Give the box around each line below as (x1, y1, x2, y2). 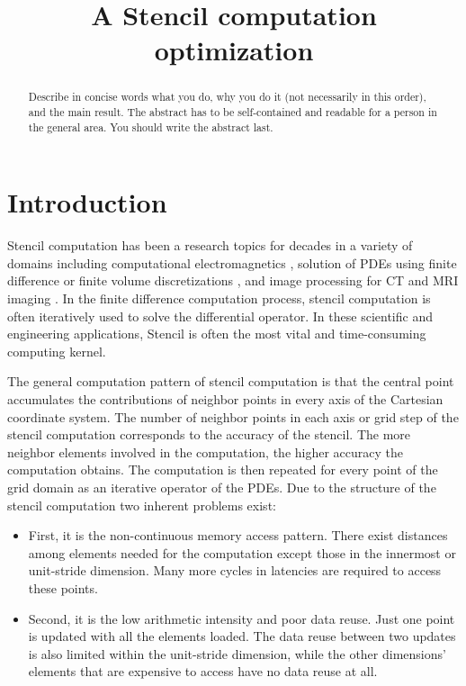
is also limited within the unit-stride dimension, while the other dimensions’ (28, 644, 446, 663)
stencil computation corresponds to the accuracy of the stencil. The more (7, 425, 411, 444)
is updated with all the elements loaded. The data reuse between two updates (28, 627, 456, 645)
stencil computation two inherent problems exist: (7, 495, 276, 514)
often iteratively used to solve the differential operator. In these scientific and (7, 306, 433, 325)
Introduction (7, 184, 167, 221)
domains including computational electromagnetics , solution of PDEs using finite (7, 253, 457, 272)
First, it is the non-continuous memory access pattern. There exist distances (28, 526, 448, 545)
